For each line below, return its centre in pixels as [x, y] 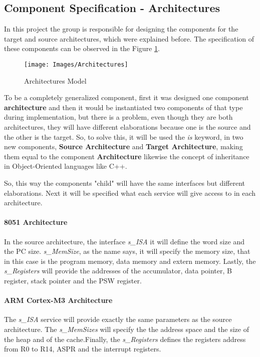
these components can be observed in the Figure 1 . [82, 48]
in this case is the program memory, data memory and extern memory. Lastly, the [130, 261]
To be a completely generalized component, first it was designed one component [126, 97]
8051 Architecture [36, 222]
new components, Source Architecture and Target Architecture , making [123, 146]
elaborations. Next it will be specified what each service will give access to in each [130, 193]
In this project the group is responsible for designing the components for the [121, 29]
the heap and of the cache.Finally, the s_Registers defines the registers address [125, 339]
